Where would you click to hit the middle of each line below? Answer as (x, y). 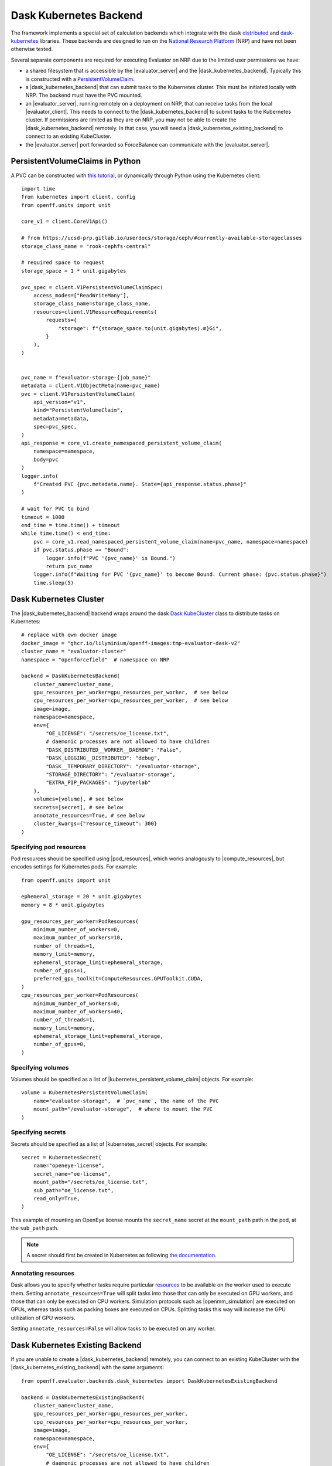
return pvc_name (69, 566)
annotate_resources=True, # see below (89, 815)
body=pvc (46, 459)
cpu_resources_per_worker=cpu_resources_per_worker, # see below (131, 700)
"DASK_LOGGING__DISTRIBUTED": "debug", (103, 758)
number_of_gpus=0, (60, 1044)
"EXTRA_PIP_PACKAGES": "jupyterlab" (99, 783)
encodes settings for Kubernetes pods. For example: (74, 867)
